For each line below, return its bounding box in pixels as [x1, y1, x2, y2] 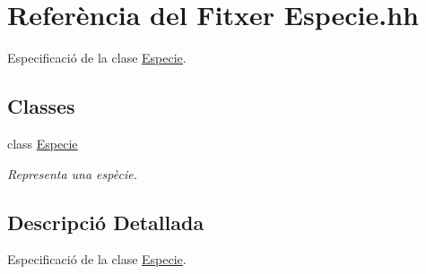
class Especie [7, 133, 78, 152]
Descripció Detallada [7, 208, 204, 235]
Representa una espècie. [7, 164, 137, 183]
